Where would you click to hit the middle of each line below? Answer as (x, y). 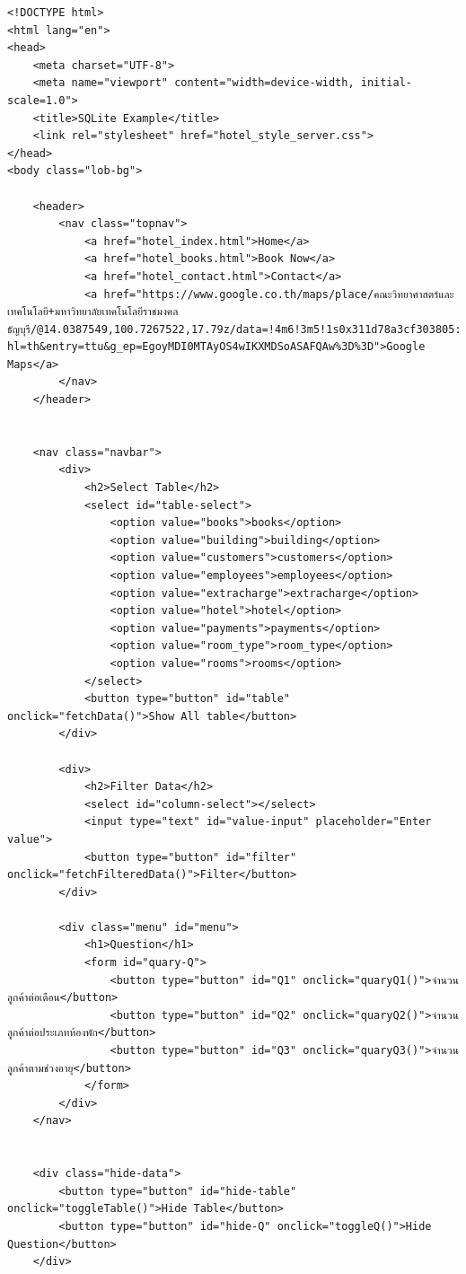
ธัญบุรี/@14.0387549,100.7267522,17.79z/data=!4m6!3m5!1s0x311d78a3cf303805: (234, 329)
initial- (387, 83)
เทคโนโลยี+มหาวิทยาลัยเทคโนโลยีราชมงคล (93, 312)
